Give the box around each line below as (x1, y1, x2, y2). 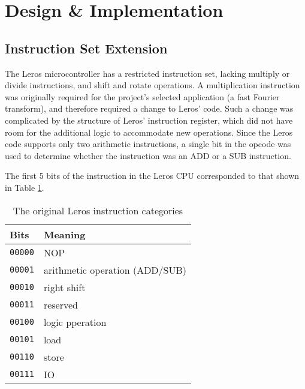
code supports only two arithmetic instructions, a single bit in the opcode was (5, 137, 291, 150)
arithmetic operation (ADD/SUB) (43, 262, 187, 277)
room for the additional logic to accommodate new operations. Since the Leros (5, 125, 293, 138)
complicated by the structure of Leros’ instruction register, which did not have (5, 113, 293, 126)
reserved (43, 297, 78, 312)
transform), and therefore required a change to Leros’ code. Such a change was (5, 102, 294, 115)
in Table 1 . (5, 181, 44, 193)
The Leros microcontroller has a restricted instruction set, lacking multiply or (5, 67, 290, 79)
